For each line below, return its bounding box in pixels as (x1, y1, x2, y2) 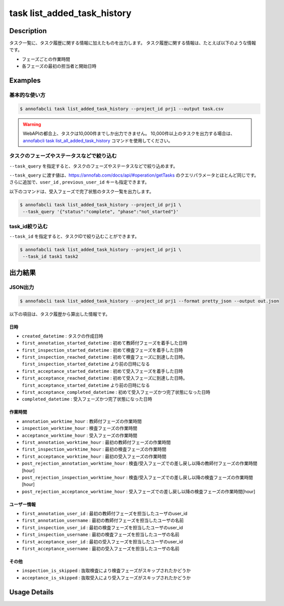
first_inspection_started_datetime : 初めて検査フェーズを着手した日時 (22, 347, 183, 353)
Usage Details (9, 587, 54, 596)
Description (9, 27, 47, 35)
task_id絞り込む (9, 223, 48, 230)
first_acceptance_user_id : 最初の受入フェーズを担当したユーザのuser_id (22, 538, 183, 544)
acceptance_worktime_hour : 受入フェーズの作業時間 (22, 432, 137, 438)
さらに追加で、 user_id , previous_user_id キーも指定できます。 (9, 179, 150, 185)
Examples (9, 76, 41, 85)
